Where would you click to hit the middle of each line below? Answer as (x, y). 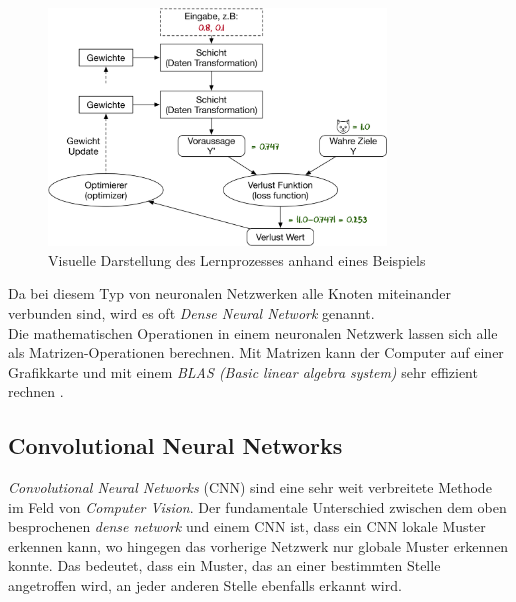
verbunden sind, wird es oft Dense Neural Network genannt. (191, 312)
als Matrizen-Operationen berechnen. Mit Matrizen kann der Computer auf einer (256, 352)
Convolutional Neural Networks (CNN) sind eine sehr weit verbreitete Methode (250, 487)
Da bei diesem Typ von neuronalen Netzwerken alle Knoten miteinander (229, 293)
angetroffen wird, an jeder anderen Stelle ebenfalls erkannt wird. (205, 585)
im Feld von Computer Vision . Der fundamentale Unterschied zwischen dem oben (257, 506)
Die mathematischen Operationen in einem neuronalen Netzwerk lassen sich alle (253, 332)
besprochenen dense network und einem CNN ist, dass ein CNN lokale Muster (247, 526)
